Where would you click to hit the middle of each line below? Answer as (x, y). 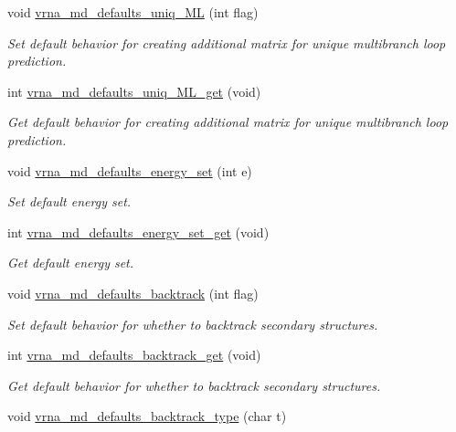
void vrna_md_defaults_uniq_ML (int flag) (133, 12)
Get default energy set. (71, 263)
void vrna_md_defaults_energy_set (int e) (130, 170)
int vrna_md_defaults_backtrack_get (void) (134, 355)
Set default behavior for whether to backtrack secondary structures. (193, 324)
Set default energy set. (69, 201)
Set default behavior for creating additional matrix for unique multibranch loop (227, 42)
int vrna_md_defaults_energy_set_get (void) (138, 232)
